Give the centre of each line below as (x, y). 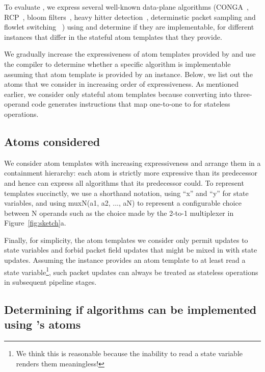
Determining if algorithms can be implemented (130, 309)
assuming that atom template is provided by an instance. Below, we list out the (128, 74)
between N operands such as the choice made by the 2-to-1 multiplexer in (119, 213)
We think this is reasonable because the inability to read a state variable (129, 353)
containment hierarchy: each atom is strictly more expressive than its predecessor (131, 173)
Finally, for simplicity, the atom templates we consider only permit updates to (126, 240)
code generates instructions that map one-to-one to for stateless (131, 104)
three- (243, 94)
